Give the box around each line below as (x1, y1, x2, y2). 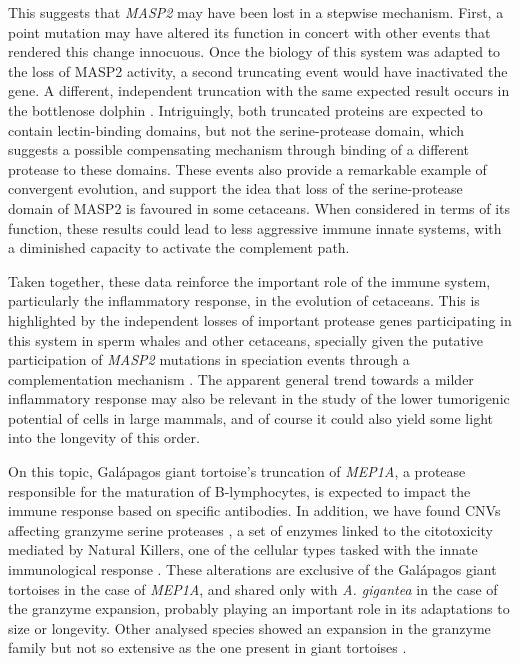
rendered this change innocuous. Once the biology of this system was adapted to (8, 41, 501, 62)
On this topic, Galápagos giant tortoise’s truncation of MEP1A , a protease (8, 461, 466, 482)
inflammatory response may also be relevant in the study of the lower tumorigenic (8, 388, 510, 409)
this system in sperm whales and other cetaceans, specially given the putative (8, 329, 484, 350)
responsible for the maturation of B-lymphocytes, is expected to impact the (8, 480, 471, 501)
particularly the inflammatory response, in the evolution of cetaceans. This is (8, 290, 480, 311)
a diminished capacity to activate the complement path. (8, 237, 350, 258)
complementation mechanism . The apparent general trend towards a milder (8, 368, 474, 389)
